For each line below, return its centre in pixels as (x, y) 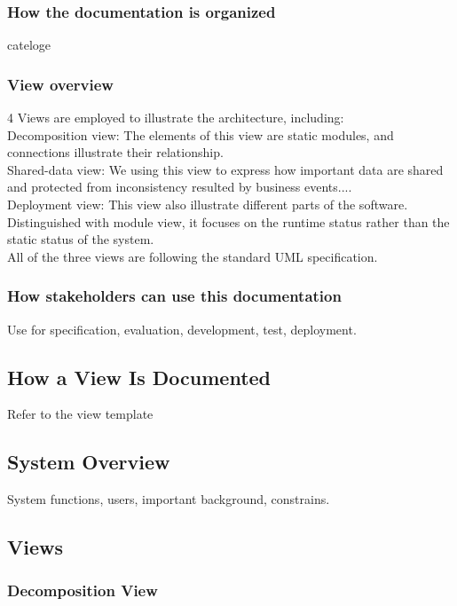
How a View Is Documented (139, 377)
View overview (60, 84)
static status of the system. (81, 239)
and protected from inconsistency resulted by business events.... (180, 187)
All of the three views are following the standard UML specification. (193, 256)
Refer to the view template (80, 414)
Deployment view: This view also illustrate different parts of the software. (208, 204)
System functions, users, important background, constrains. (169, 499)
